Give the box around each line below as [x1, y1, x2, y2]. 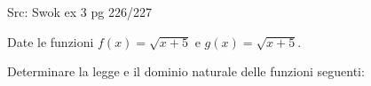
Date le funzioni [7, 32, 94, 51]
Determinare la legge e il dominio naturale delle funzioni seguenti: [7, 62, 365, 81]
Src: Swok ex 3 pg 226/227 [7, 3, 152, 20]
